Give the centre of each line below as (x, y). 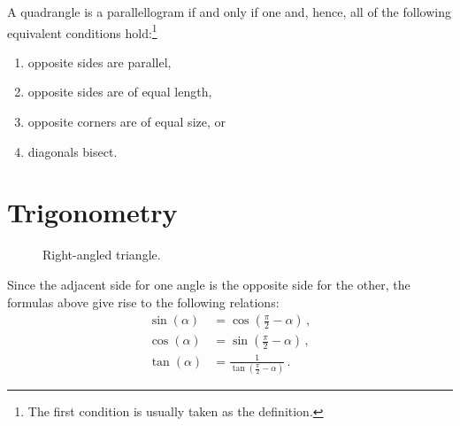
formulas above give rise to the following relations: (143, 302)
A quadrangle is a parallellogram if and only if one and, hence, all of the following (229, 12)
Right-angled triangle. (102, 255)
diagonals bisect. (73, 151)
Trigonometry (92, 212)
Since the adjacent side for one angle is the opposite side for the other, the (209, 284)
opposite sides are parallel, (100, 62)
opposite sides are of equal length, (120, 92)
